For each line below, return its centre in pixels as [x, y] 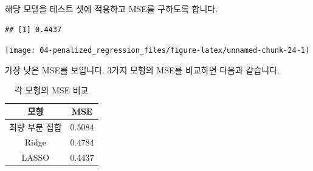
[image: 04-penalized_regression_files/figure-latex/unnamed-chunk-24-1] [157, 51]
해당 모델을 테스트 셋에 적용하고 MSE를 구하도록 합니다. [112, 8]
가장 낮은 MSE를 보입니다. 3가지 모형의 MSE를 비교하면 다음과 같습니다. [142, 69]
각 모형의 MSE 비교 [52, 90]
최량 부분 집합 [36, 126]
